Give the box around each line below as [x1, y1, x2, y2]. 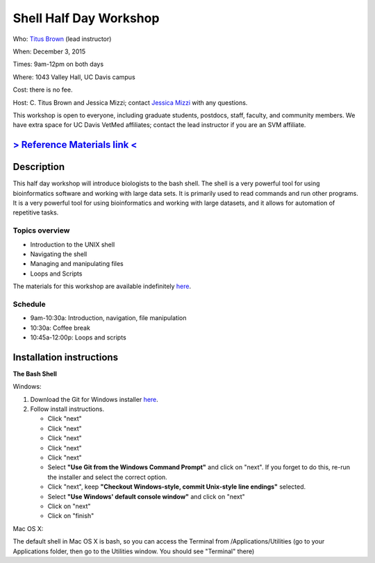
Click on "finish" [47, 512, 94, 520]
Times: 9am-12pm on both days [12, 60, 104, 69]
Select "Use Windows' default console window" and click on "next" [47, 492, 246, 501]
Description [12, 161, 65, 173]
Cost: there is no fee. [12, 85, 73, 94]
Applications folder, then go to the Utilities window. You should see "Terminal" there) [12, 547, 255, 555]
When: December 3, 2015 [12, 47, 86, 56]
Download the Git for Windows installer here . [30, 395, 159, 403]
